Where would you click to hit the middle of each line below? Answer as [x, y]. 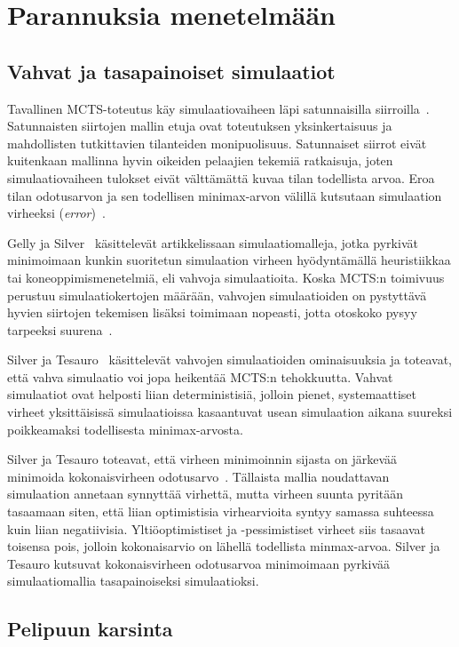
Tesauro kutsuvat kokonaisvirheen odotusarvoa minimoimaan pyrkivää [199, 563]
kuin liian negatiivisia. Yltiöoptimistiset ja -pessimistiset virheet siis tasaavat [216, 528]
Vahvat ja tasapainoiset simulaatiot [171, 71]
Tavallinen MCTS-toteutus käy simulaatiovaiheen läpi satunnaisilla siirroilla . [218, 108]
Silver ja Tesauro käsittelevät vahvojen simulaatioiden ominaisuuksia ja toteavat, [229, 359]
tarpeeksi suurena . [60, 329]
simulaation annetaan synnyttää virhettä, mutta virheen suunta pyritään [206, 494]
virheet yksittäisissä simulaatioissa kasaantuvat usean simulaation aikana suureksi [230, 412]
